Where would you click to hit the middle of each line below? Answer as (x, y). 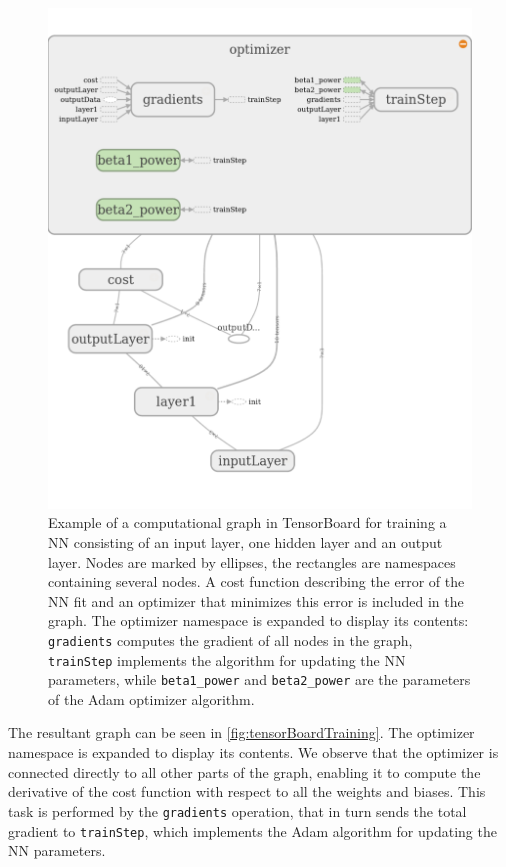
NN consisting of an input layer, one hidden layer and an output (245, 541)
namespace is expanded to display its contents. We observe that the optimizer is (253, 752)
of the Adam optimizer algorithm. (151, 698)
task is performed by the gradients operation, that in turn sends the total (237, 810)
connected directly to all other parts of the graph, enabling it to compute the (244, 771)
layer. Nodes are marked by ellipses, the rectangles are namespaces (252, 561)
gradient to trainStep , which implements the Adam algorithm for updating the (252, 830)
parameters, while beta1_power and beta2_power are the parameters (259, 679)
